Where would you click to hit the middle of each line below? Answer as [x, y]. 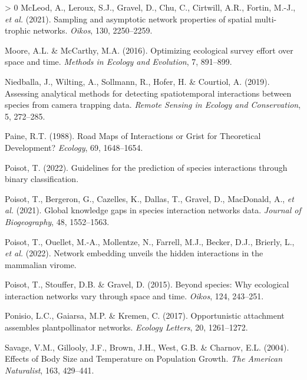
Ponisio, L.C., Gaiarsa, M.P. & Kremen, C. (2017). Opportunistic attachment [145, 315]
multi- [266, 19]
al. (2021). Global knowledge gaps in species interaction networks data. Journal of [153, 210]
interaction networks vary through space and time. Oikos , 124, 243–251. [134, 295]
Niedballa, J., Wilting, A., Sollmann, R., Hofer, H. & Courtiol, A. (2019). [137, 81]
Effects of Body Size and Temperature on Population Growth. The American [144, 358]
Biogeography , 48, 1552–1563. [57, 221]
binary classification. [42, 179]
